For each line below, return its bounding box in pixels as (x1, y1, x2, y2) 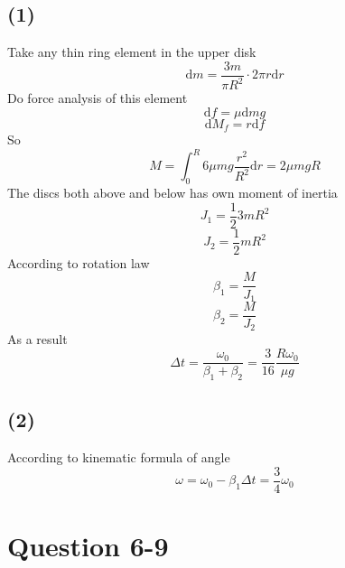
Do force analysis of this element (7, 88, 188, 107)
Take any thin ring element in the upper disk (7, 42, 256, 61)
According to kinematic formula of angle (7, 448, 230, 467)
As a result (7, 330, 68, 349)
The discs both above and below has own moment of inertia (7, 183, 338, 202)
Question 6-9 (7, 526, 169, 563)
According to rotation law (7, 253, 150, 272)
